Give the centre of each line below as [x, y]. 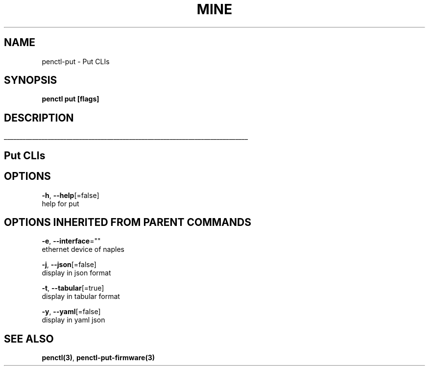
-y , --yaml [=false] [71, 312]
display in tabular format [81, 296]
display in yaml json [73, 320]
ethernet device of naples [83, 249]
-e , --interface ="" [71, 241]
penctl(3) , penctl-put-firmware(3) [98, 358]
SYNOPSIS [31, 80]
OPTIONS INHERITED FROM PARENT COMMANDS [128, 222]
